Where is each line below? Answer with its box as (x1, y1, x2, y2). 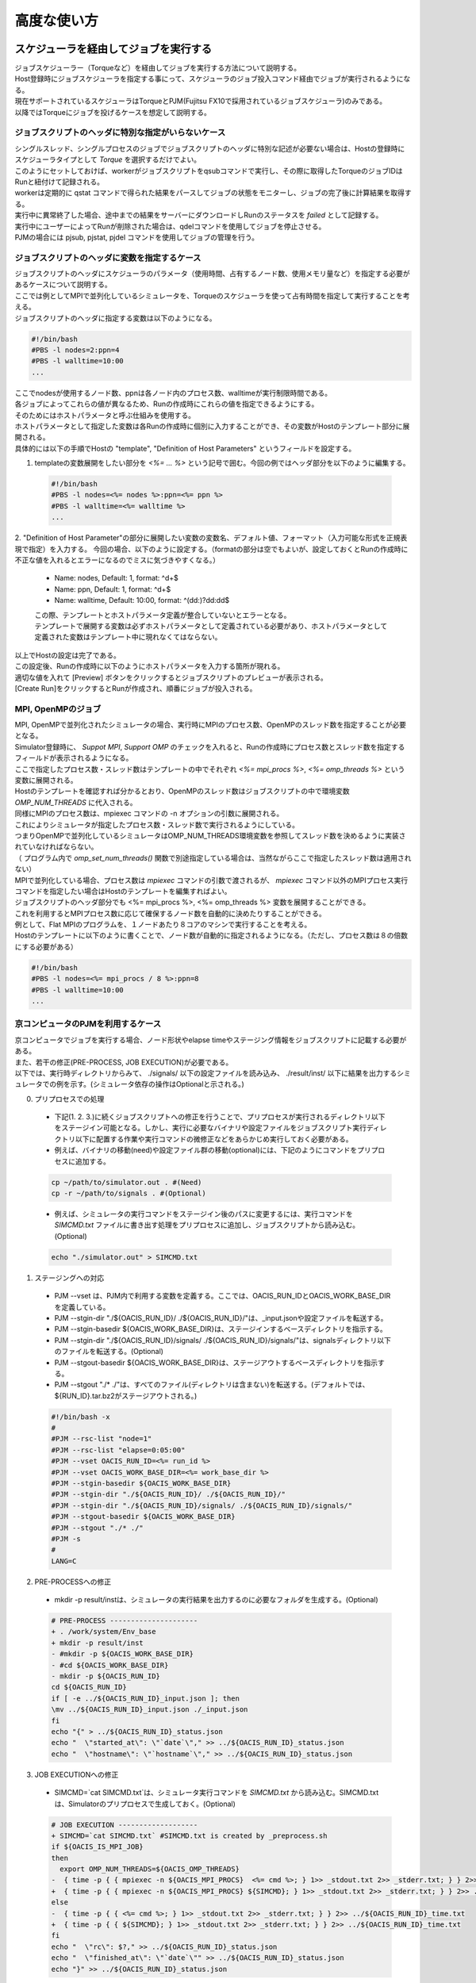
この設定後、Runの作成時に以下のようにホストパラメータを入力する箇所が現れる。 (14, 662, 285, 671)
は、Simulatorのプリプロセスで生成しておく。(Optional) (54, 1799, 236, 1808)
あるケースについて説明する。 (14, 280, 112, 290)
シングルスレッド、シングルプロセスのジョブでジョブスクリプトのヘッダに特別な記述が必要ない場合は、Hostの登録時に (14, 144, 405, 153)
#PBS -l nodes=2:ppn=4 (31, 345, 120, 355)
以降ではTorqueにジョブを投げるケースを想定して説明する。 (14, 107, 212, 117)
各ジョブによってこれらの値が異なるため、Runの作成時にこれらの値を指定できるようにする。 (14, 399, 319, 408)
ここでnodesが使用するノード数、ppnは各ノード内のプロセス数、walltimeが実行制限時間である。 (14, 388, 332, 397)
